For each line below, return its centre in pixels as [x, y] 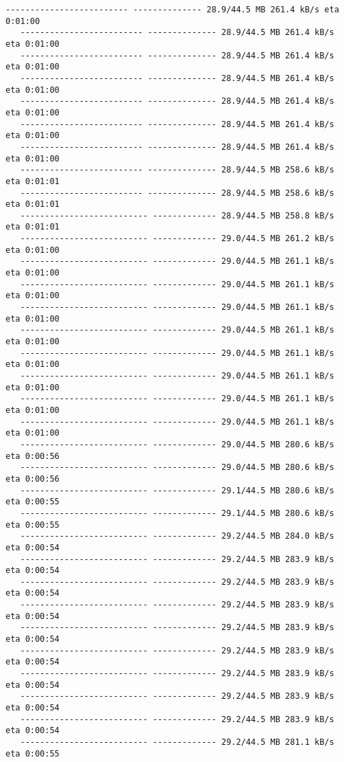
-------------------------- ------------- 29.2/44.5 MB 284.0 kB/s [177, 536]
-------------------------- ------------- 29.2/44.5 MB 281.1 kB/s [177, 742]
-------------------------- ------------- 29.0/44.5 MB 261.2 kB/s [177, 239]
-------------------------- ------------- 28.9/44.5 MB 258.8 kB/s [177, 215]
